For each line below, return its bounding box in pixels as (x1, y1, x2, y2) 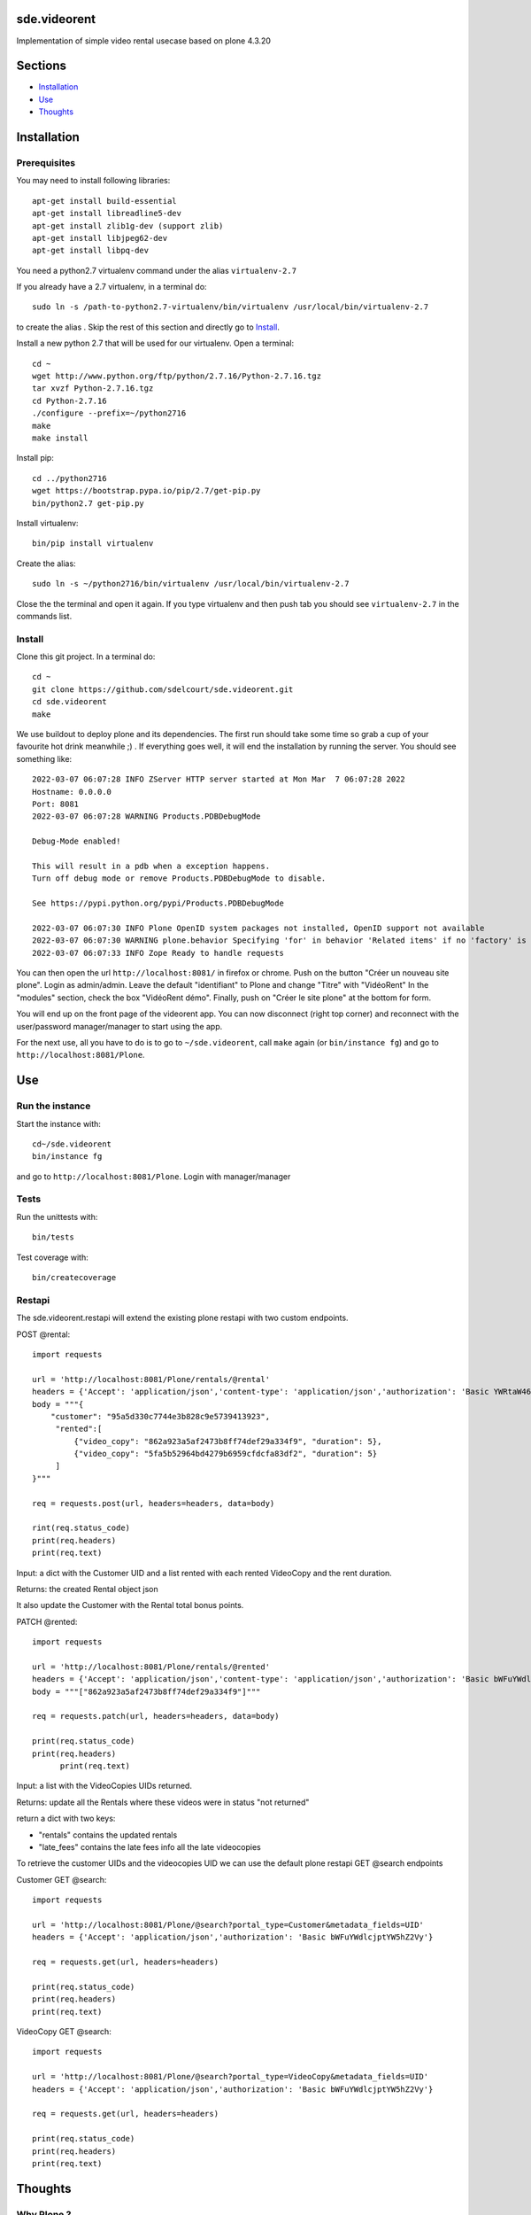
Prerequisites (16, 156, 75, 168)
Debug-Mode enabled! (32, 836, 121, 846)
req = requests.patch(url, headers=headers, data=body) (32, 1711, 280, 1721)
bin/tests (32, 1232, 74, 1242)
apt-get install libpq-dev (32, 245, 150, 256)
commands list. (16, 610, 73, 621)
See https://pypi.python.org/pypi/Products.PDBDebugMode (32, 898, 285, 908)
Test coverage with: (16, 1252, 88, 1263)
